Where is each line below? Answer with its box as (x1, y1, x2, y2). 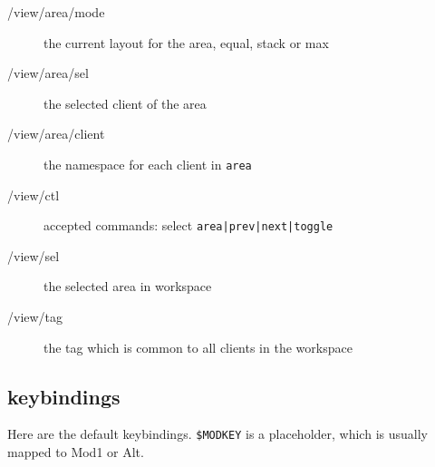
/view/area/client (7, 124, 105, 143)
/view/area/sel (7, 63, 89, 83)
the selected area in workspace (43, 277, 212, 296)
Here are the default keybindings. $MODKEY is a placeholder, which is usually (7, 424, 428, 443)
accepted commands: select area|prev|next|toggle (43, 216, 333, 235)
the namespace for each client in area (43, 154, 252, 173)
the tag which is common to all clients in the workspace (43, 337, 353, 356)
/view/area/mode (7, 3, 105, 21)
